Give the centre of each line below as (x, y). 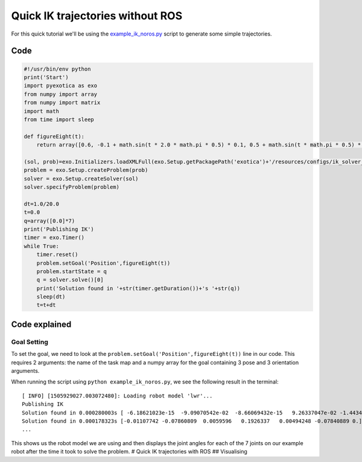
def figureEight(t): (54, 136)
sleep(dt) (51, 297)
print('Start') (46, 77)
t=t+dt (46, 305)
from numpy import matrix (62, 103)
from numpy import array (61, 94)
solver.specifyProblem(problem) (72, 187)
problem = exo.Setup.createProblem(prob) (86, 170)
